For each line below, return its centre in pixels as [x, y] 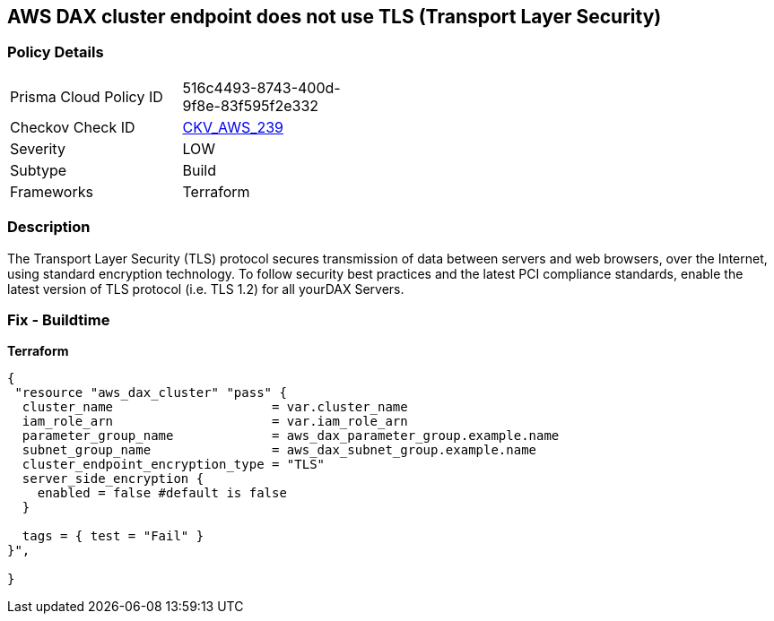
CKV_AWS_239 [233, 127]
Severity [38, 148]
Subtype [39, 170]
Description [49, 227]
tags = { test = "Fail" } [113, 536]
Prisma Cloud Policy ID [87, 96]
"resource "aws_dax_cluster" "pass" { [151, 393]
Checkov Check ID [73, 127]
